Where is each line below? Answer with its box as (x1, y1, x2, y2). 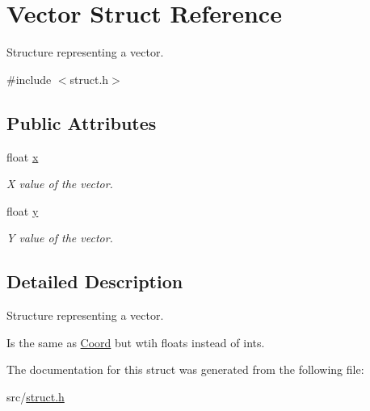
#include (6, 70, 52, 87)
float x (6, 148, 39, 165)
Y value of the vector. (6, 229, 113, 246)
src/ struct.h (6, 388, 65, 405)
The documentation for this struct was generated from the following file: (6, 361, 364, 378)
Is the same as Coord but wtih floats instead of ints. (6, 333, 265, 350)
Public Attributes (6, 110, 157, 135)
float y (6, 202, 39, 219)
